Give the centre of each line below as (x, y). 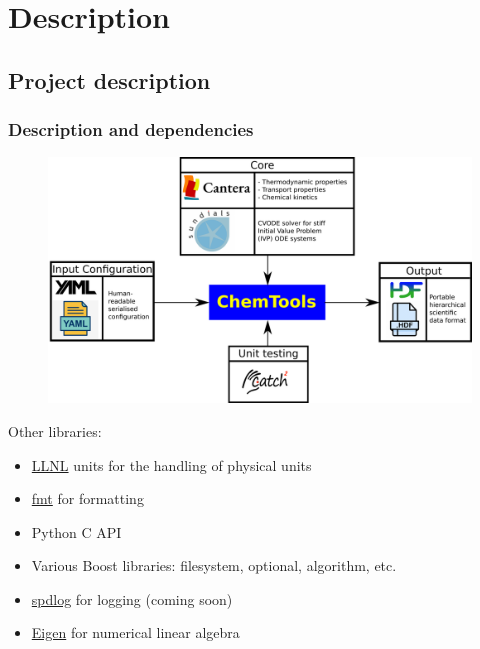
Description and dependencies (131, 129)
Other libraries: (55, 430)
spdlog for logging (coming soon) (132, 598)
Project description (109, 79)
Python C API (76, 531)
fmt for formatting (87, 498)
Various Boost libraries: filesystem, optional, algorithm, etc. (214, 565)
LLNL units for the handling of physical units (171, 464)
